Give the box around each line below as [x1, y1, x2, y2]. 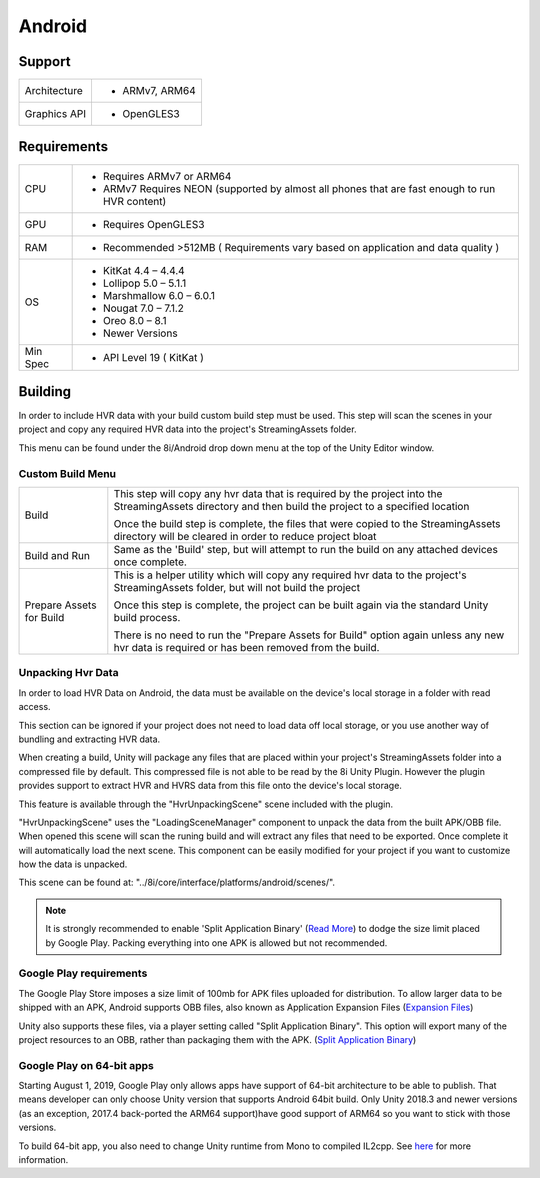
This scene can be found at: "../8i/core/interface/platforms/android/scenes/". [18, 876, 335, 889]
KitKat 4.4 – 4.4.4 [102, 263, 185, 277]
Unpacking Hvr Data [18, 666, 119, 680]
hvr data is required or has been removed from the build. [113, 641, 380, 655]
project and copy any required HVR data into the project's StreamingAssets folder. [18, 423, 357, 435]
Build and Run [24, 549, 90, 563]
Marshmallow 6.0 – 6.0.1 [102, 288, 215, 302]
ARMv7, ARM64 [121, 84, 196, 98]
